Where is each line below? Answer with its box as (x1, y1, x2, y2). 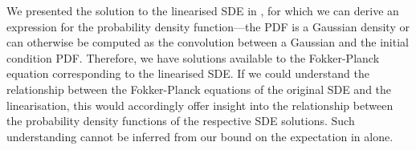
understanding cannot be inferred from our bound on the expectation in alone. (6, 128, 394, 144)
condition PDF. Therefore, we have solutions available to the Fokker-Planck (6, 49, 380, 66)
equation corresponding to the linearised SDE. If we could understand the (6, 65, 369, 82)
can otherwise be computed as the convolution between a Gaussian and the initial (6, 34, 409, 51)
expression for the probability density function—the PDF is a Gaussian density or (6, 18, 410, 34)
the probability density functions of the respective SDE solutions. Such (6, 112, 355, 129)
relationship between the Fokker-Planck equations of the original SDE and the (6, 80, 392, 97)
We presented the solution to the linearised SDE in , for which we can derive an (6, 2, 399, 18)
